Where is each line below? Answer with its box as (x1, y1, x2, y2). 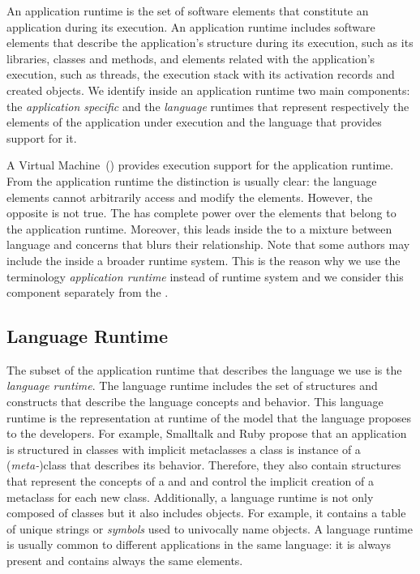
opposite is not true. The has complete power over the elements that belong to (6, 204, 396, 221)
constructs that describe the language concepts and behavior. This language (6, 393, 384, 410)
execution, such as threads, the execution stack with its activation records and (6, 66, 395, 83)
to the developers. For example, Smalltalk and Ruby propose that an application (6, 425, 407, 442)
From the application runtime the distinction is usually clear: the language (6, 172, 377, 189)
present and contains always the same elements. (6, 552, 243, 569)
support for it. (6, 129, 77, 146)
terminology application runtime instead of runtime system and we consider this (6, 268, 404, 285)
